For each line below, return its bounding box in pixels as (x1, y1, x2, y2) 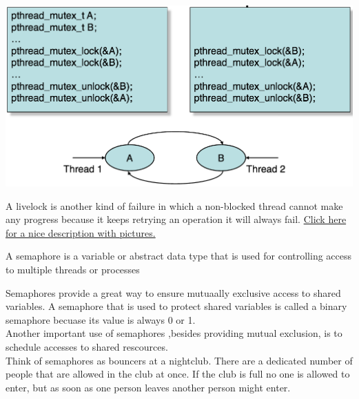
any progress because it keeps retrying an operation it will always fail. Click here (6, 212, 347, 226)
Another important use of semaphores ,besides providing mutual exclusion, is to (6, 326, 342, 340)
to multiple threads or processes (6, 262, 140, 277)
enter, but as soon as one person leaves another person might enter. (6, 380, 291, 394)
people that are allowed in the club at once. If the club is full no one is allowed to (6, 367, 350, 381)
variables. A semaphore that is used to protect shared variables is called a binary (6, 299, 347, 313)
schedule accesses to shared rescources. (6, 340, 168, 354)
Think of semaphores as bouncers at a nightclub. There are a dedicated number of (6, 353, 353, 367)
